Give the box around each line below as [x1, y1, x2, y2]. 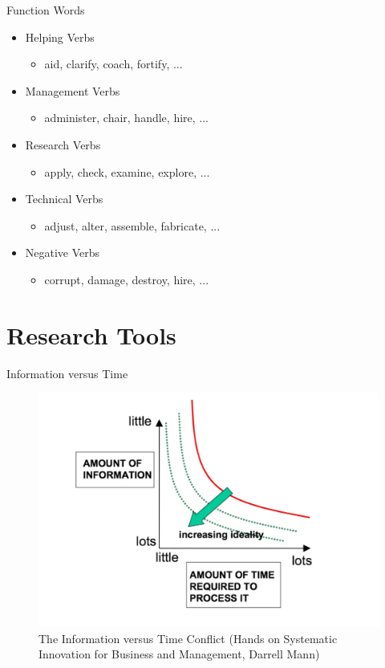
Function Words [6, 2, 85, 18]
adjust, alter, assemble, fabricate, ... [44, 217, 221, 234]
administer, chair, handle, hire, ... [44, 109, 209, 126]
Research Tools [6, 318, 176, 351]
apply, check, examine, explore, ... [44, 163, 210, 180]
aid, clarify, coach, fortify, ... [44, 55, 183, 72]
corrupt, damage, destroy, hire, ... [44, 271, 209, 287]
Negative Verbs [25, 244, 100, 261]
